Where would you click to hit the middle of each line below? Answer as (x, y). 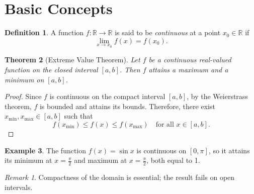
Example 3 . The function (46, 150)
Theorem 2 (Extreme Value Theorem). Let (72, 60)
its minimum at (28, 160)
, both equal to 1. (173, 160)
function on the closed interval (51, 69)
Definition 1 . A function (44, 32)
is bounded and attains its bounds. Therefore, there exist (127, 106)
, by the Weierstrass (217, 96)
